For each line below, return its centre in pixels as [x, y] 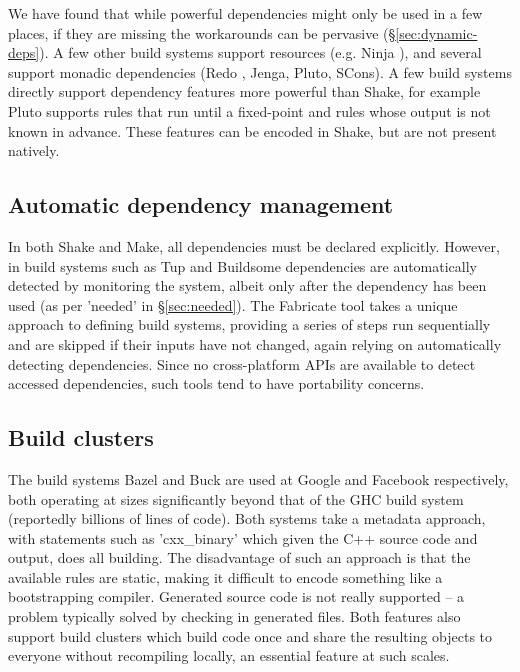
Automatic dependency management [201, 204]
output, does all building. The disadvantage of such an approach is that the [239, 557]
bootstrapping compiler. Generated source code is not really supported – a [236, 596]
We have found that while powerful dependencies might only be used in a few [245, 13]
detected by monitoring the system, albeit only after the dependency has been [247, 285]
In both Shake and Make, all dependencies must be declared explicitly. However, [254, 245]
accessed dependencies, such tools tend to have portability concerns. [216, 383]
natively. [34, 150]
